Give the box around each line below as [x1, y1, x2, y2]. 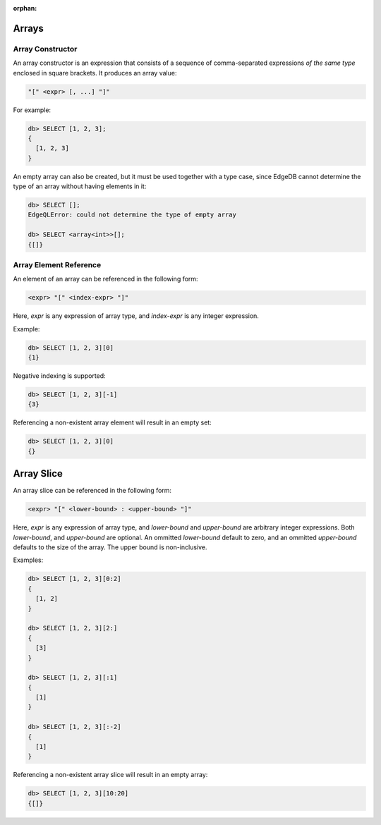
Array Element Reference [13, 259, 102, 269]
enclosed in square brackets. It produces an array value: [13, 68, 177, 77]
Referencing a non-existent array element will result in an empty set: [13, 418, 212, 427]
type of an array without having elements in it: [13, 182, 147, 190]
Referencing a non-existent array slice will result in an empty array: [13, 771, 208, 779]
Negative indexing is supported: [13, 372, 106, 380]
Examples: [13, 556, 44, 564]
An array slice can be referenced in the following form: [13, 487, 172, 495]
